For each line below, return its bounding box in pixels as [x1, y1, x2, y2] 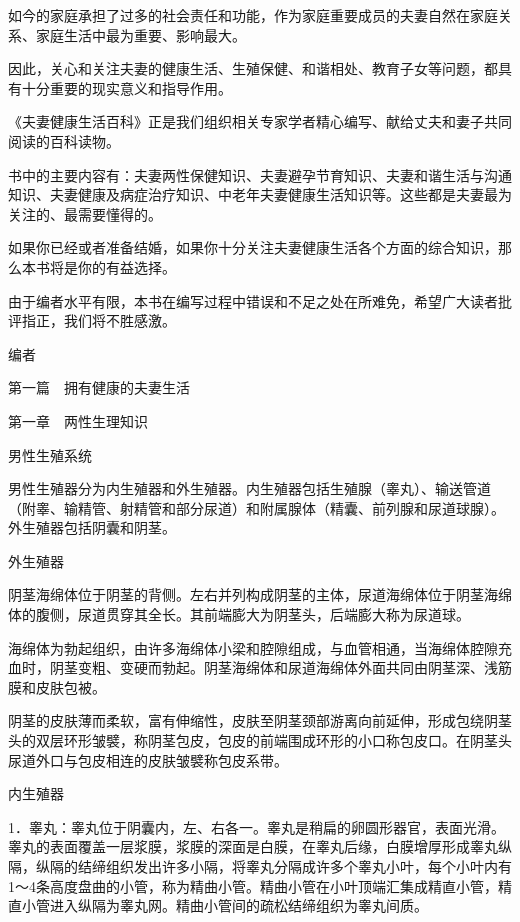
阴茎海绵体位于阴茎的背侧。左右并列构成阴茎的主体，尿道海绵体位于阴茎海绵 [8, 584, 512, 605]
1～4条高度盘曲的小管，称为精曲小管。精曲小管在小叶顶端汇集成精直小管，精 [8, 875, 512, 896]
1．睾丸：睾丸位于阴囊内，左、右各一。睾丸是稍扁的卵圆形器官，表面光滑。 [8, 816, 505, 837]
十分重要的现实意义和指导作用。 [21, 77, 232, 98]
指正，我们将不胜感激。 [21, 310, 176, 331]
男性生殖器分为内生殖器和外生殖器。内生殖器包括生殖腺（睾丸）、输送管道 [8, 478, 491, 499]
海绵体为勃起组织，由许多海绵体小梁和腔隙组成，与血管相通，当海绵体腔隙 [8, 637, 498, 658]
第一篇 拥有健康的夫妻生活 [8, 377, 190, 398]
